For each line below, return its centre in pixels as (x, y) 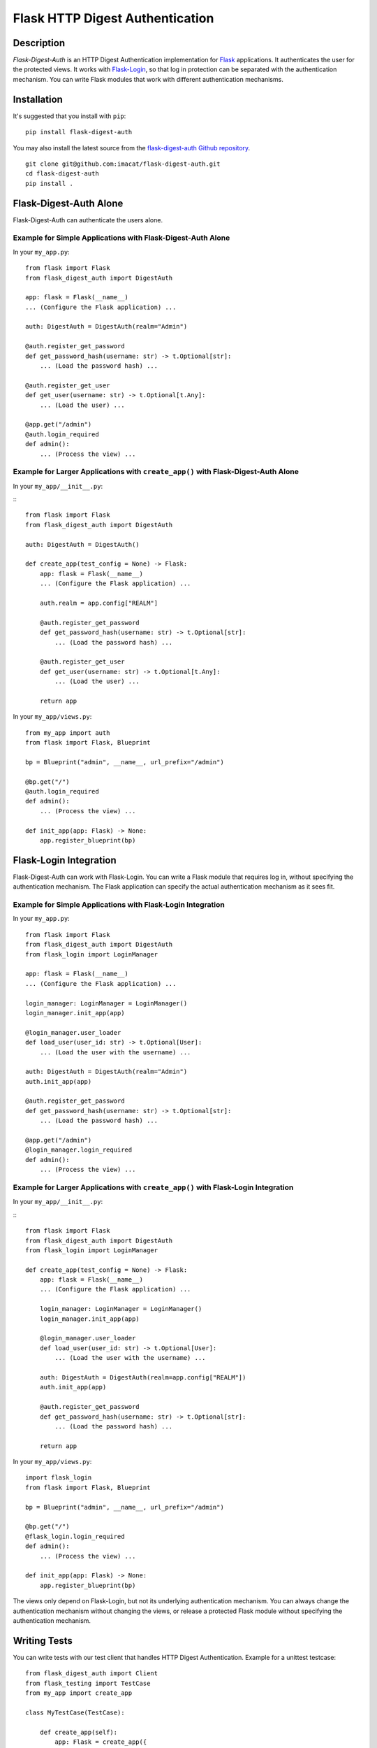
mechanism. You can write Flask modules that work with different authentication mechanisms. (148, 79)
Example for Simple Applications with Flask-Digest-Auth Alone (121, 238)
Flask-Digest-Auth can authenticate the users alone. (88, 220)
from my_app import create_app (79, 1693)
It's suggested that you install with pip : (69, 116)
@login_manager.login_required (79, 1150)
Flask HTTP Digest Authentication (113, 18)
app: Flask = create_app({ (101, 1742)
